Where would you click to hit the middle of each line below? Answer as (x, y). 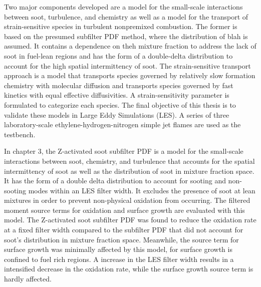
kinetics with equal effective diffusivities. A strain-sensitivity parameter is (117, 95)
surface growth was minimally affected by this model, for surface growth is (118, 249)
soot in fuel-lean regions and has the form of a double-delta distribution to (118, 55)
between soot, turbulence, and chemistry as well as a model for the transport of (126, 16)
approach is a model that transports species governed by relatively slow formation (130, 75)
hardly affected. (28, 279)
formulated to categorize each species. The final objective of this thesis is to (120, 104)
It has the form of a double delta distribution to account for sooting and (115, 181)
